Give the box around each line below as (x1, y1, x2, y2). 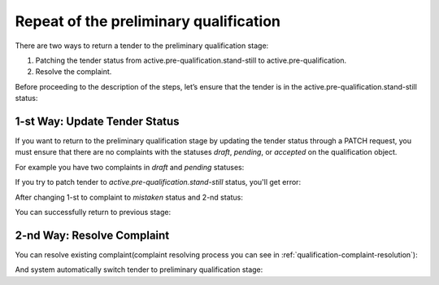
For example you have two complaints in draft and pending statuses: (15, 162, 245, 172)
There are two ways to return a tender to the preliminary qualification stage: (15, 41, 269, 50)
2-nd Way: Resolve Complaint (15, 228, 170, 242)
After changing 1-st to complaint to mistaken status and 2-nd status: (15, 192, 244, 202)
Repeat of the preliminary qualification (15, 12, 280, 30)
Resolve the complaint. (35, 67, 112, 77)
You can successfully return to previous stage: (15, 207, 171, 217)
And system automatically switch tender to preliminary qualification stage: (15, 265, 263, 274)
